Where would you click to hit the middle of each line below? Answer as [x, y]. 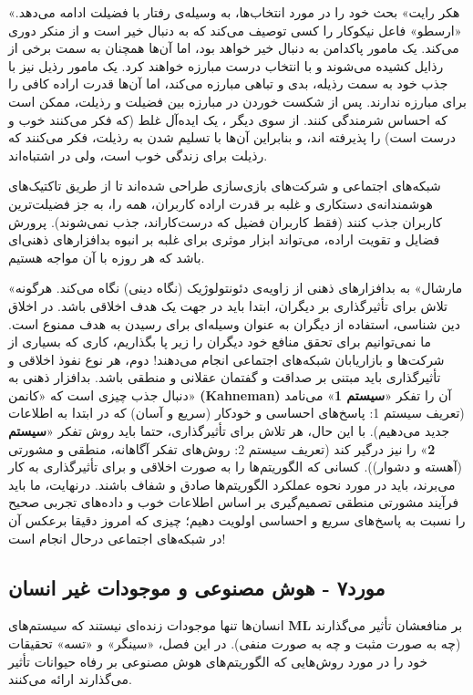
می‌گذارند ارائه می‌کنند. [70, 679]
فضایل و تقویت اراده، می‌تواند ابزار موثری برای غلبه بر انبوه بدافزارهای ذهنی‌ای [224, 239]
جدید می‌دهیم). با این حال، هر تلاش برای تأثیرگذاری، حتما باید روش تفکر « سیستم [229, 431]
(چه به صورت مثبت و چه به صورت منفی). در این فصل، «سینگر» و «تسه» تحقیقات [235, 643]
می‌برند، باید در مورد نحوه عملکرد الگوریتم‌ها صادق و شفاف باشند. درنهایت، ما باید [232, 484]
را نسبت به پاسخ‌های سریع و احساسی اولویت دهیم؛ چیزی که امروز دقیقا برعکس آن [237, 520]
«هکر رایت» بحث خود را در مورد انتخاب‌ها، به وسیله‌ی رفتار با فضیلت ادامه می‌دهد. [234, 12]
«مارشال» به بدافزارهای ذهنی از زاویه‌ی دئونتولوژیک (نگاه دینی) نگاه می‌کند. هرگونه [236, 288]
